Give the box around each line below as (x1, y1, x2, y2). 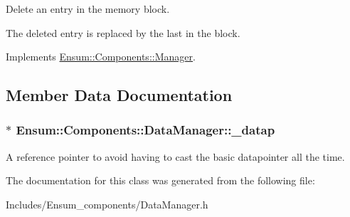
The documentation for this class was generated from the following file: (6, 173, 315, 188)
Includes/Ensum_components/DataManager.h (6, 196, 208, 211)
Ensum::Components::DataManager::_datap (16, 121, 275, 139)
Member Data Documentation (6, 84, 233, 106)
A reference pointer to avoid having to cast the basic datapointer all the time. (6, 149, 345, 164)
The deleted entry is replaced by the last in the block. (6, 25, 240, 40)
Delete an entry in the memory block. (6, 1, 170, 16)
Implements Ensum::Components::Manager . (6, 49, 196, 64)
